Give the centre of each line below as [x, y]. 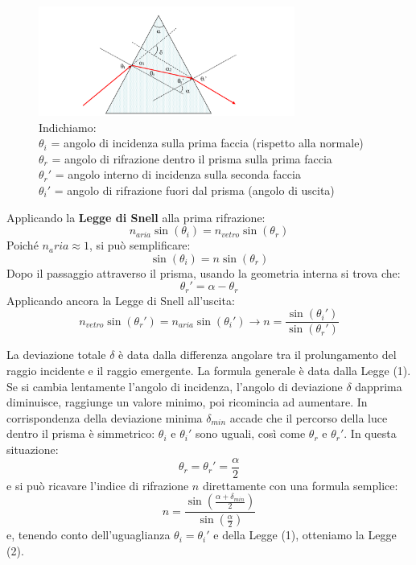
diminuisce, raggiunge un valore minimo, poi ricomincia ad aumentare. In [187, 402]
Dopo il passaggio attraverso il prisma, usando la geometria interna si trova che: [204, 272]
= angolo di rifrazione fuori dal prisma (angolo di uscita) [194, 190]
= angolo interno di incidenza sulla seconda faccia [178, 174]
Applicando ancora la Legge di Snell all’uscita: [121, 300]
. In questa [370, 433]
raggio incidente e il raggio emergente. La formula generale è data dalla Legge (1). [209, 371]
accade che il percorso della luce [309, 417]
